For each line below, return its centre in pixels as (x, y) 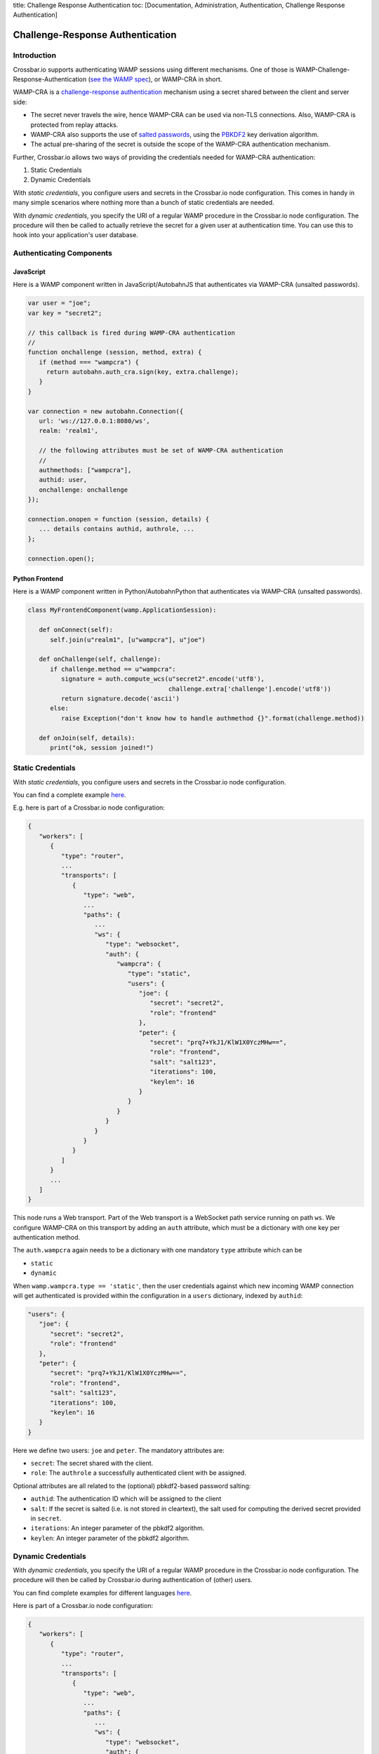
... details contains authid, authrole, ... (117, 529)
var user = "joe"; (59, 303)
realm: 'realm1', (68, 431)
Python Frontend (38, 579)
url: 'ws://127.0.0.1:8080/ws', (94, 421)
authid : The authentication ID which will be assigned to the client (126, 1499)
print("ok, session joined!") (102, 748)
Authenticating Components (62, 253)
